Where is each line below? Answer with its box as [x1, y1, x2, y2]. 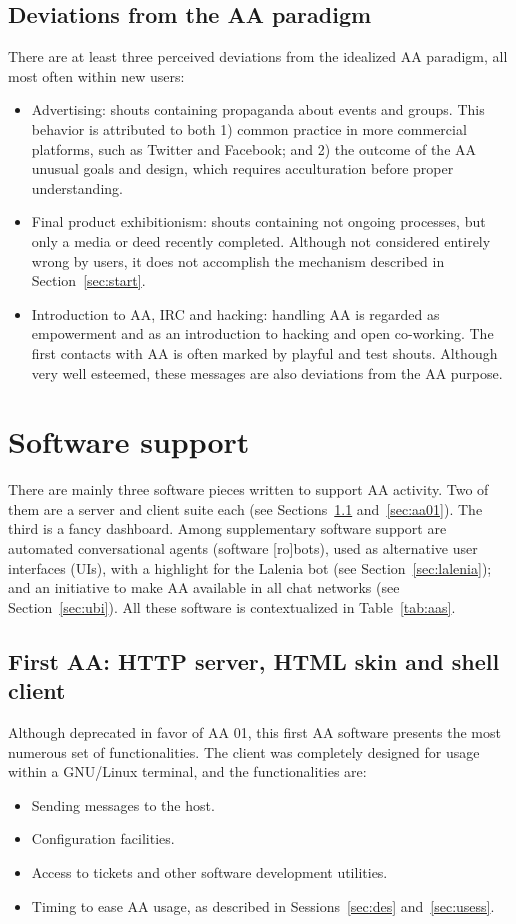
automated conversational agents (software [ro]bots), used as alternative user [8, 538, 478, 559]
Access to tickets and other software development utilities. [31, 861, 388, 882]
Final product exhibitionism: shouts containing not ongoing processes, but [31, 211, 486, 232]
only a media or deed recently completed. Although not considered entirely [31, 230, 491, 251]
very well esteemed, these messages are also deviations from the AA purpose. [31, 362, 503, 383]
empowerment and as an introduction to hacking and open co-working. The [31, 323, 494, 344]
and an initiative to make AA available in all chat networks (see [8, 577, 400, 598]
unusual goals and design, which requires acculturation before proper [31, 158, 454, 179]
